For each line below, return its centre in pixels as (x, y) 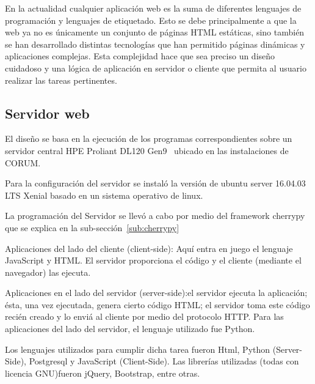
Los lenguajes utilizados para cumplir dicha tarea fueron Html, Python (138, 349)
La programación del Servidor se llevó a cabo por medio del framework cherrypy (155, 216)
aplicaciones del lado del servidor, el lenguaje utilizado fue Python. (130, 329)
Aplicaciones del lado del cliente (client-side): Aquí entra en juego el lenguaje (149, 248)
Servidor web (47, 113)
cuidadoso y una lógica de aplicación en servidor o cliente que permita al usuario (156, 68)
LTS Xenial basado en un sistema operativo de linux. (104, 195)
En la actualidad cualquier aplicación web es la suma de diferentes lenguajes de (153, 8)
